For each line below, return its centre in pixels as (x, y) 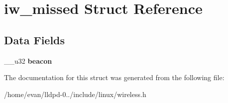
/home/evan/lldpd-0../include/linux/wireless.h (75, 94)
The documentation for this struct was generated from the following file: (114, 77)
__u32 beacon (28, 60)
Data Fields (35, 40)
